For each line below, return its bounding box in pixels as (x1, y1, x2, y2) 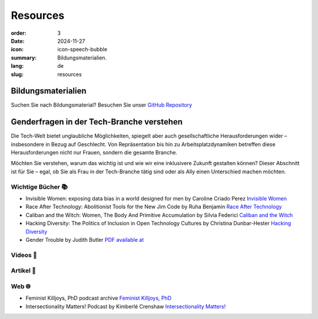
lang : (11, 63, 24, 70)
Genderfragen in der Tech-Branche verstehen (11, 117, 183, 127)
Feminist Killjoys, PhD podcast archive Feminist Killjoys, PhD (25, 295, 172, 302)
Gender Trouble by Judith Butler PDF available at (25, 236, 144, 243)
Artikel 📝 (11, 267, 37, 275)
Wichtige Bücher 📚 (11, 183, 68, 191)
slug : (11, 71, 24, 78)
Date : (11, 37, 25, 44)
